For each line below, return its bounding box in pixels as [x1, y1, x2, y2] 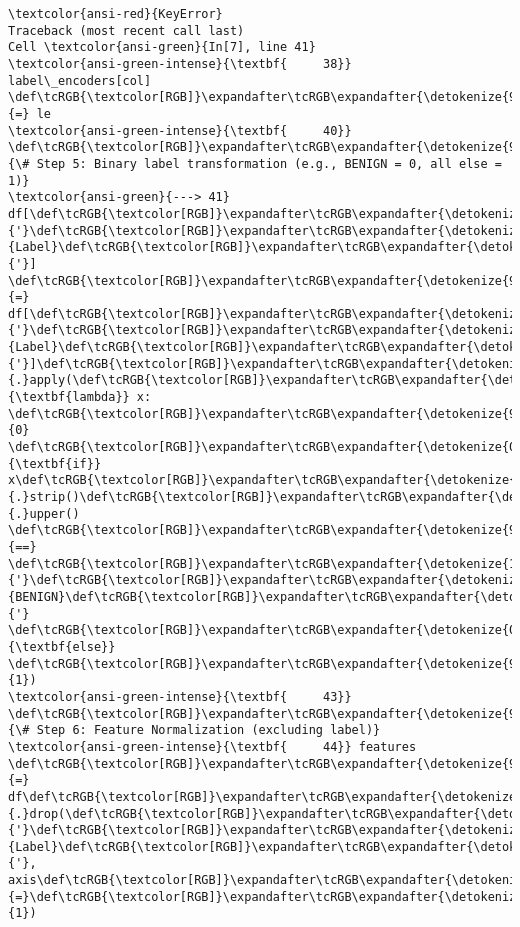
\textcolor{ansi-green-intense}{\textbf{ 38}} [8, 56, 352, 71]
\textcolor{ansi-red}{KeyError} [8, 7, 223, 21]
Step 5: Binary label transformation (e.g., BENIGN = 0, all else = [36, 156, 502, 171]
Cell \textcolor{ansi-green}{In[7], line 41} [8, 40, 316, 55]
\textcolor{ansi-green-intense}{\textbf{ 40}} [8, 123, 352, 138]
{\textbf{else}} [8, 639, 116, 654]
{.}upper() [8, 506, 80, 521]
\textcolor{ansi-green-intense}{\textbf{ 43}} [8, 689, 352, 704]
